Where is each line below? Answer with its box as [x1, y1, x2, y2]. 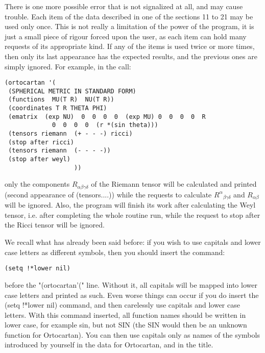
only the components [5, 179, 70, 189]
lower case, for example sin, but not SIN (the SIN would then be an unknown [5, 319, 247, 330]
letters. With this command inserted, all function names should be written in [5, 309, 246, 320]
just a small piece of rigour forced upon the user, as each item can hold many [5, 31, 247, 41]
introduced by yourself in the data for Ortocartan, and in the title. [5, 339, 213, 350]
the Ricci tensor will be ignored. [5, 219, 105, 230]
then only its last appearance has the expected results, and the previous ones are [5, 51, 257, 61]
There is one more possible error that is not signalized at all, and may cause [5, 1, 243, 11]
